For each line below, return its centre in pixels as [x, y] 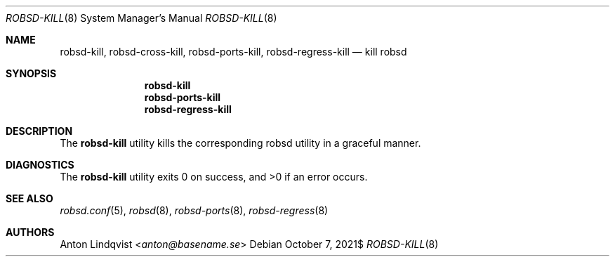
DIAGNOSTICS [40, 165]
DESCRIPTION [39, 131]
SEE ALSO [29, 198]
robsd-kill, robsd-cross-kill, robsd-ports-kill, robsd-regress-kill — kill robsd [233, 52]
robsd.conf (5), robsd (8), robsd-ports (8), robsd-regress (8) [194, 210]
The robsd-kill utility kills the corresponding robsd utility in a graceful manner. [240, 143]
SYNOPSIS [31, 73]
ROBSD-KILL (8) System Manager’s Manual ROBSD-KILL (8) [141, 18]
